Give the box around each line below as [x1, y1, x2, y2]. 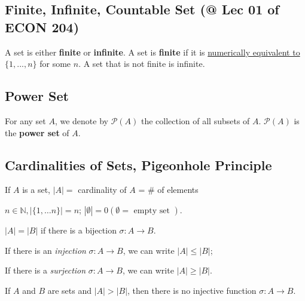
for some [39, 57, 71, 70]
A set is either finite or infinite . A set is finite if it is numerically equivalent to [5, 45, 300, 58]
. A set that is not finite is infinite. [78, 57, 205, 70]
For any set [5, 114, 46, 127]
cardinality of [78, 183, 127, 196]
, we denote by [54, 114, 108, 127]
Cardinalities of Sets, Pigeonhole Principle [5, 155, 272, 174]
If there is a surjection [5, 264, 86, 277]
